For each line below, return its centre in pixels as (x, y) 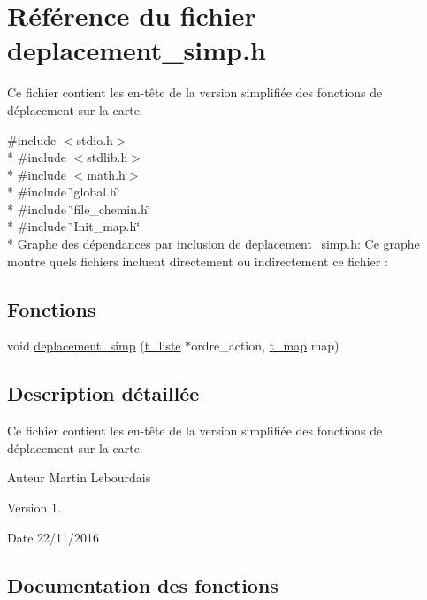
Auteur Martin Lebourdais (79, 477)
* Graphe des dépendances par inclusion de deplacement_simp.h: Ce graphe (213, 244)
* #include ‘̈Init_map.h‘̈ (74, 226)
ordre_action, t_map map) (265, 346)
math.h (106, 174)
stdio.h (95, 139)
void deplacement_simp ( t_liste (94, 346)
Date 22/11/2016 (53, 537)
